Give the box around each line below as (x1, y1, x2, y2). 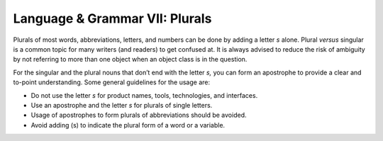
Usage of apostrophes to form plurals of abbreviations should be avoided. (30, 111, 247, 120)
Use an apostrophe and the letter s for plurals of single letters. (30, 101, 213, 109)
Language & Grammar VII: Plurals (13, 11, 212, 26)
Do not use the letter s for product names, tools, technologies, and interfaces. (30, 91, 258, 99)
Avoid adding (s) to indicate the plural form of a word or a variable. (30, 120, 226, 129)
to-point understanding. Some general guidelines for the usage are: (13, 78, 211, 86)
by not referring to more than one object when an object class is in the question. (13, 55, 248, 64)
